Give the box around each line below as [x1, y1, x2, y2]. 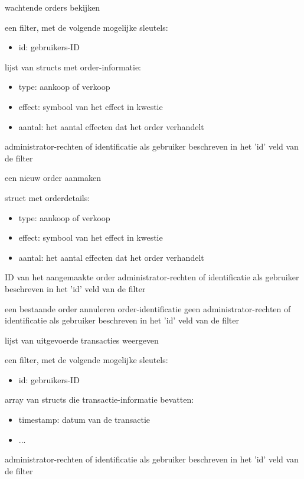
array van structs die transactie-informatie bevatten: [5, 393, 194, 406]
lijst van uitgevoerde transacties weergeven [5, 334, 159, 346]
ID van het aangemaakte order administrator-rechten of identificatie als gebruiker [5, 271, 299, 283]
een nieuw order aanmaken [5, 171, 102, 184]
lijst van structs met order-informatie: [5, 60, 141, 73]
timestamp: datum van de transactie [18, 413, 151, 426]
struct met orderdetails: [5, 191, 90, 203]
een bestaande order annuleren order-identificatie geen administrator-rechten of [5, 302, 291, 315]
